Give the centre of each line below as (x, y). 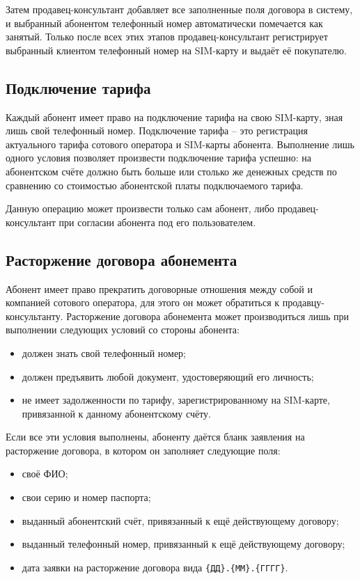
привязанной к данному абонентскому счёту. (116, 413)
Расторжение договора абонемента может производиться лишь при (208, 316)
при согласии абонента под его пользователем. (157, 222)
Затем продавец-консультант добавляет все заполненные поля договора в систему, (179, 9)
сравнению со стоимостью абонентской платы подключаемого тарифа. (155, 185)
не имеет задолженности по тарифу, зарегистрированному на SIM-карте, (176, 400)
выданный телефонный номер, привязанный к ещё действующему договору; (183, 544)
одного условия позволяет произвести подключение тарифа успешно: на (158, 158)
